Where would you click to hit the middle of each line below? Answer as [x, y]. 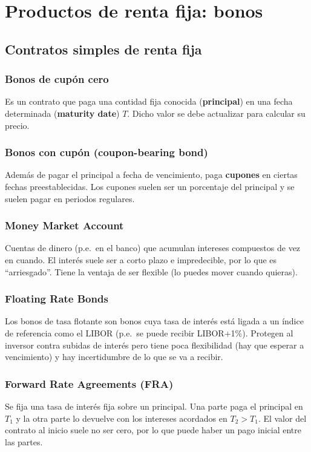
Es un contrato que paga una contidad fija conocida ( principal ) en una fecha [149, 101]
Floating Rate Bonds [57, 299]
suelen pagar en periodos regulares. [70, 198]
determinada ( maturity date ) [62, 113]
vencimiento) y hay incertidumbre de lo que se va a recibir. [114, 357]
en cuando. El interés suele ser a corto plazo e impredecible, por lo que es [141, 259]
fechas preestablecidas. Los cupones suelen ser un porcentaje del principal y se [150, 186]
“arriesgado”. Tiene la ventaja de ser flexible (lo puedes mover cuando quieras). [151, 271]
